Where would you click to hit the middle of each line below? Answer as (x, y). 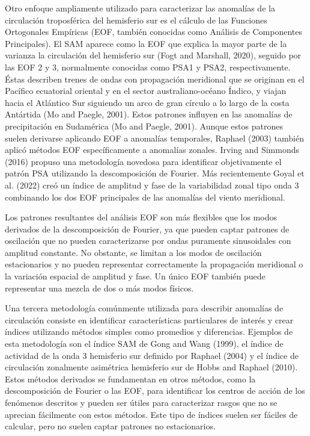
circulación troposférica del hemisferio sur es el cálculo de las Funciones (136, 20)
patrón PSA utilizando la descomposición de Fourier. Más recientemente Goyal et (155, 173)
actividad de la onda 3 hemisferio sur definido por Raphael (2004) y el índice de (152, 355)
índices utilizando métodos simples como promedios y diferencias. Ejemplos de (149, 332)
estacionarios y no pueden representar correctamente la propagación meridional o (154, 264)
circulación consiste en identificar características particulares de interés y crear (149, 319)
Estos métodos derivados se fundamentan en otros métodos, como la (130, 378)
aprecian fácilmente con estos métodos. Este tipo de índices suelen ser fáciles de (151, 414)
